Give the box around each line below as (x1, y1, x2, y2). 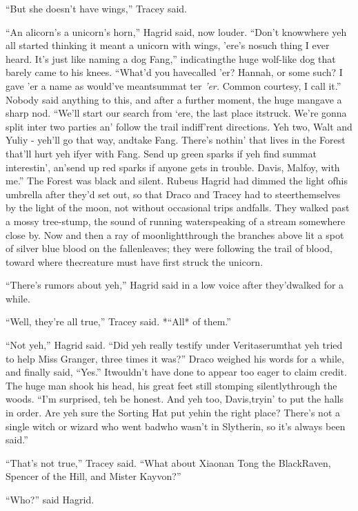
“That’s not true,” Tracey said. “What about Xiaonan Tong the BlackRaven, (6, 455, 331, 470)
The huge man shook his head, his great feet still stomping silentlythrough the (6, 378, 337, 392)
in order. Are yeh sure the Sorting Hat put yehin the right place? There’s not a (6, 405, 340, 420)
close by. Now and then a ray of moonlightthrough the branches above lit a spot (6, 227, 344, 242)
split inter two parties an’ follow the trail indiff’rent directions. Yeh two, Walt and (6, 119, 352, 133)
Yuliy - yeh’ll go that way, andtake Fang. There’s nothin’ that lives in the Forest (6, 133, 346, 147)
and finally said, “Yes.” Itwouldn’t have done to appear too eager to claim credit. (6, 365, 347, 379)
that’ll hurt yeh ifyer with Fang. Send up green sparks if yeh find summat (6, 146, 317, 160)
